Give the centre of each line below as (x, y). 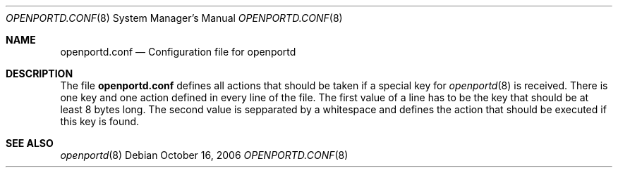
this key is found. (100, 121)
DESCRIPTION (40, 73)
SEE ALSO (30, 143)
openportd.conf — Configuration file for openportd (178, 52)
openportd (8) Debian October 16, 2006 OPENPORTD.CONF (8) (204, 155)
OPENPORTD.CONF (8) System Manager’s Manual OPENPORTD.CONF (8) (174, 18)
